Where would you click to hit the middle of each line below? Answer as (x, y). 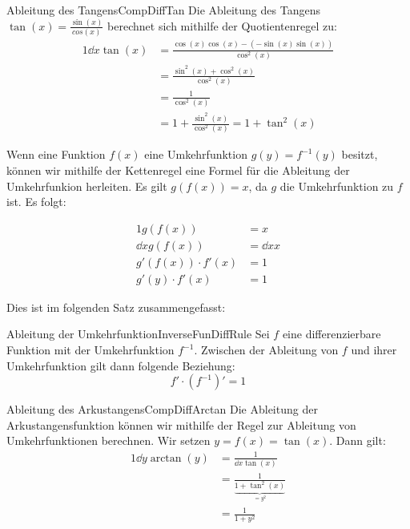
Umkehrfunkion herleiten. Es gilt (87, 186)
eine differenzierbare (332, 334)
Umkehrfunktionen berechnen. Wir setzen (109, 440)
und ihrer (374, 350)
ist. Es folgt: (36, 202)
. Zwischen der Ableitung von (266, 350)
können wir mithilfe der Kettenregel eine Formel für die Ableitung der (178, 170)
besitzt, (360, 154)
